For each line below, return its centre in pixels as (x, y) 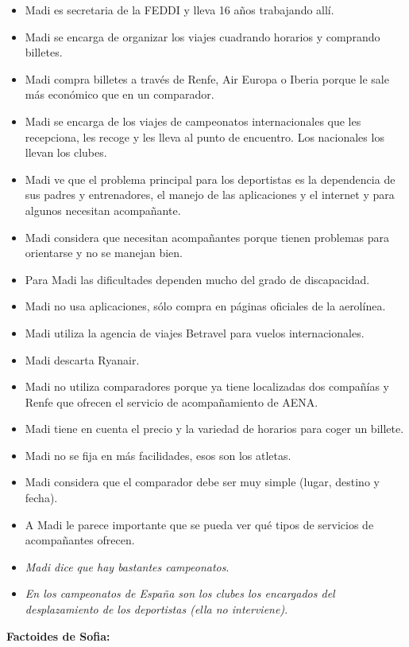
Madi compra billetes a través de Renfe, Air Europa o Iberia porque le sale (207, 78)
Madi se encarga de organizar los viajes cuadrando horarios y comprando (203, 36)
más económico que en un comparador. (120, 94)
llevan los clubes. (66, 152)
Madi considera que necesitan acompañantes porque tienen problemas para (207, 237)
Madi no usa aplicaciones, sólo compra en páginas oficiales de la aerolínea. (205, 306)
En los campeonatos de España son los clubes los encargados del (180, 593)
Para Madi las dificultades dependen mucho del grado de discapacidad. (197, 279)
